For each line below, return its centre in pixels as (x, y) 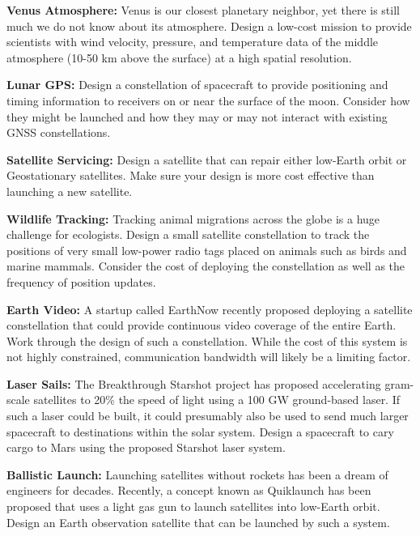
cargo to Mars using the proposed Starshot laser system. (146, 447)
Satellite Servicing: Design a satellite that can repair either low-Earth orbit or (207, 159)
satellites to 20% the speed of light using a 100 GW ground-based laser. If (217, 400)
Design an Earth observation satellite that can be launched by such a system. (198, 522)
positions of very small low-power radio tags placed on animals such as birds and (207, 250)
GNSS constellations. (59, 132)
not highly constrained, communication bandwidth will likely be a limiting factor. (209, 357)
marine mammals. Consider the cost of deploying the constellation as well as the (206, 266)
